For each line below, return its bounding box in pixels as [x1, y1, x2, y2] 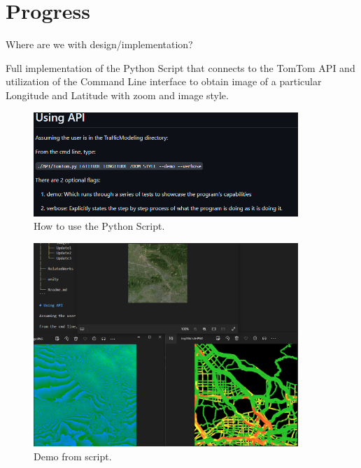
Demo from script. [34, 448, 112, 463]
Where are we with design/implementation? [6, 37, 193, 52]
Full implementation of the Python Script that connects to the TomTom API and [6, 60, 355, 75]
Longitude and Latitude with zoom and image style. [6, 87, 229, 102]
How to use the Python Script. [34, 219, 165, 233]
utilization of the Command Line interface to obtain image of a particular [6, 74, 322, 89]
